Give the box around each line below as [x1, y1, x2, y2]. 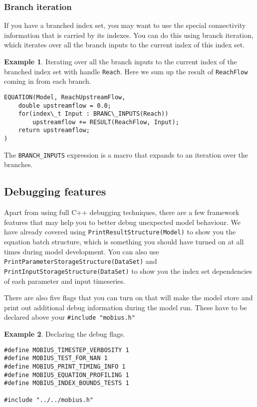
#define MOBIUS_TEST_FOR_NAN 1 [4, 355, 108, 362]
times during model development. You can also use [4, 246, 159, 256]
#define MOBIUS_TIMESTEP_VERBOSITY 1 [4, 346, 129, 354]
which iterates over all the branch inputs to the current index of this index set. [4, 39, 245, 50]
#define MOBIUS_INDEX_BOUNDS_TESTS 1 [4, 380, 129, 387]
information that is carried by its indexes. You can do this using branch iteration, [4, 29, 254, 40]
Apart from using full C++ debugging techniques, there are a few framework [4, 207, 240, 217]
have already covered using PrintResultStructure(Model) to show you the [4, 226, 236, 237]
